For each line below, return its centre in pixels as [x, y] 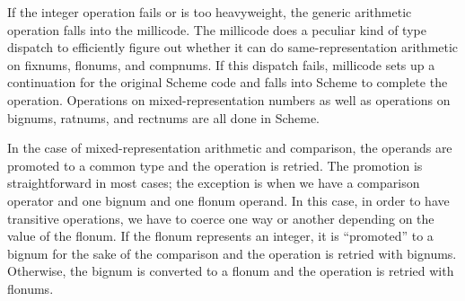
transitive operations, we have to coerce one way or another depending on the [221, 218]
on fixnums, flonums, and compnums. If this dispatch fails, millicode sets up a [221, 64]
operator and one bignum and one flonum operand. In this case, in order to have [228, 200]
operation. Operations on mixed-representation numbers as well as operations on [229, 99]
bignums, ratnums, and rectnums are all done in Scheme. [164, 117]
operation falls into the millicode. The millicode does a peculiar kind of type [217, 29]
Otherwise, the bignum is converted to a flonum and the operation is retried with [231, 271]
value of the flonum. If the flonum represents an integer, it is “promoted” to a [220, 236]
